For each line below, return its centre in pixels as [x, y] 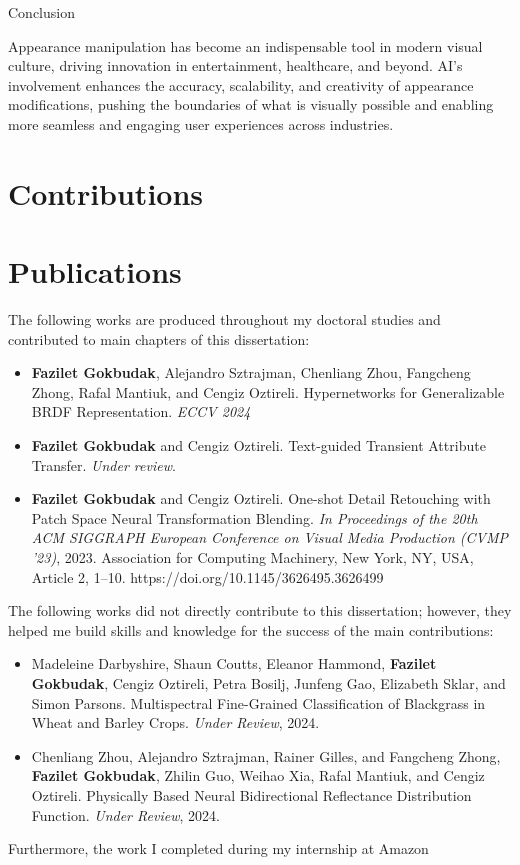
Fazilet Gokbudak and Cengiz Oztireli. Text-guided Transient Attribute [258, 445]
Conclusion [41, 12]
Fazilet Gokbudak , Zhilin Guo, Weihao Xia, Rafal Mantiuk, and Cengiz [258, 775]
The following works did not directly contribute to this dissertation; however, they [260, 610]
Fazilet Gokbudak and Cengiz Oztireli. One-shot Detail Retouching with [261, 498]
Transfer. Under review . [103, 464]
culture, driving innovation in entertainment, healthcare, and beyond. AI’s [235, 65]
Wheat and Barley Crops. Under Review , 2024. [175, 722]
